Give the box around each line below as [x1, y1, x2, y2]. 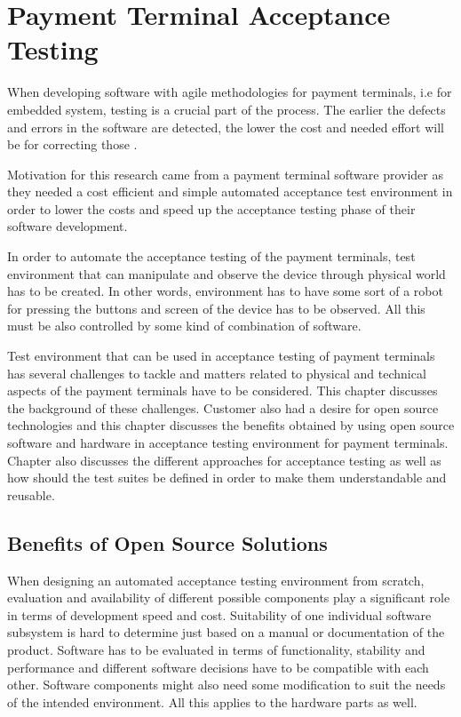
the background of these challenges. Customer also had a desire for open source [7, 398, 439, 417]
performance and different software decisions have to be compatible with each [7, 657, 429, 676]
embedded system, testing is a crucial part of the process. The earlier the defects [7, 100, 446, 118]
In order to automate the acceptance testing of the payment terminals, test [7, 247, 416, 266]
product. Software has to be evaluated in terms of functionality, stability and [7, 640, 425, 658]
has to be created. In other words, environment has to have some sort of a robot [7, 282, 443, 300]
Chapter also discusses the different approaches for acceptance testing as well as [7, 450, 441, 469]
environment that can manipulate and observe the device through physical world [7, 264, 446, 283]
